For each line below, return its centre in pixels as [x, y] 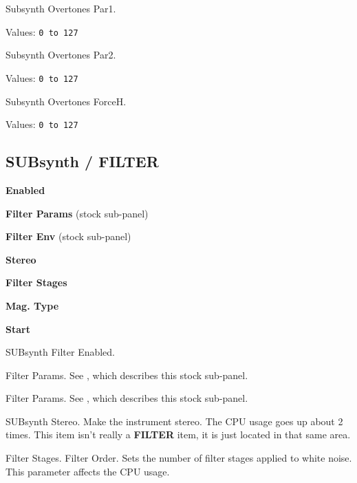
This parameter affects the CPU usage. [88, 471]
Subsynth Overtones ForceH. [66, 101]
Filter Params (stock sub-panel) [77, 213]
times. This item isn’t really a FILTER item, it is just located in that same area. [178, 434]
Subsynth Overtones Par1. [61, 8]
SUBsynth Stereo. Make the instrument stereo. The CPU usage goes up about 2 [174, 421]
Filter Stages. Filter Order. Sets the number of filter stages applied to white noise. [179, 458]
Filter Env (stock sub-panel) [68, 236]
